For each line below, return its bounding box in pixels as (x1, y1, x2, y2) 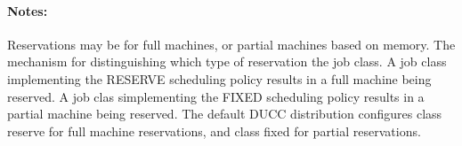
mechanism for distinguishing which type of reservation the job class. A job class (7, 52, 447, 71)
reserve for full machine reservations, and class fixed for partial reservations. (7, 121, 421, 140)
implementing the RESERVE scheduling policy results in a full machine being (7, 69, 432, 88)
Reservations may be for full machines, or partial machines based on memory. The (7, 35, 456, 53)
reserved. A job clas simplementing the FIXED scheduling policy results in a (7, 87, 425, 105)
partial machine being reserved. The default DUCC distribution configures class (7, 104, 442, 123)
